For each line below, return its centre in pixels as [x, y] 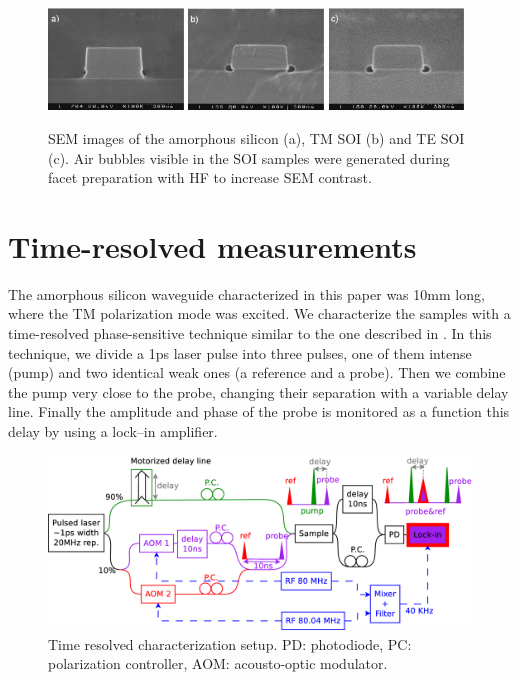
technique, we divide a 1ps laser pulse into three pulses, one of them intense [240, 352]
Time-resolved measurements [212, 245]
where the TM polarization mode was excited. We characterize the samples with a [259, 313]
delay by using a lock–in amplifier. [113, 430]
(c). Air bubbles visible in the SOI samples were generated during [249, 157]
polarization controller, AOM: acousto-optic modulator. [218, 663]
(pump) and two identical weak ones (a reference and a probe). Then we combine [257, 372]
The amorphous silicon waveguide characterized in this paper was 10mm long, [246, 293]
